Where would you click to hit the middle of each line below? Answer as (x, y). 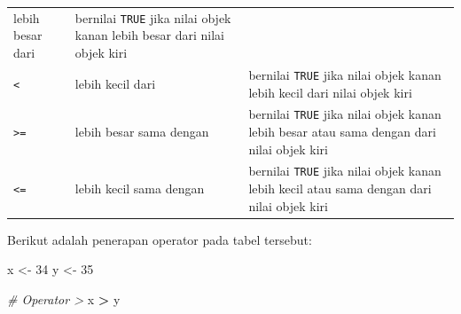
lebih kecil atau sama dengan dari (340, 188)
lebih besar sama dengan (142, 131)
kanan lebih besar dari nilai (149, 35)
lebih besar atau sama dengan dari (342, 131)
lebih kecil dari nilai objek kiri (330, 92)
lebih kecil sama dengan (140, 188)
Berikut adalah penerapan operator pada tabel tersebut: (160, 239)
